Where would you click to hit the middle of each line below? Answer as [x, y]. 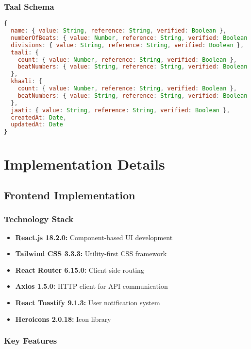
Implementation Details [84, 164]
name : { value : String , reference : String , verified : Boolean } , [119, 31]
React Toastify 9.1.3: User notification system [88, 302]
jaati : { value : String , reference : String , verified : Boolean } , [120, 110]
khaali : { [26, 81]
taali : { [25, 52]
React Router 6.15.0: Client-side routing [80, 270]
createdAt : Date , [39, 117]
